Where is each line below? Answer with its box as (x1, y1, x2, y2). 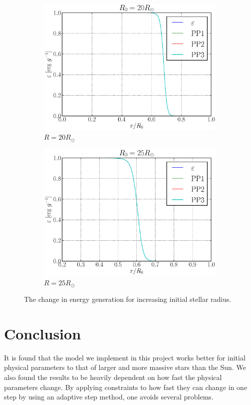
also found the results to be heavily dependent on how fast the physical (4, 372, 222, 382)
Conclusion (4, 323, 81, 343)
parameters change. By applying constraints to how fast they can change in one (4, 381, 248, 392)
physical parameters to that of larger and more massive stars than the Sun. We (4, 362, 246, 372)
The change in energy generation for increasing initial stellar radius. (24, 294, 232, 304)
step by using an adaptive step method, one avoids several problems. (4, 391, 214, 402)
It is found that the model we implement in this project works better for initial (4, 352, 246, 362)
